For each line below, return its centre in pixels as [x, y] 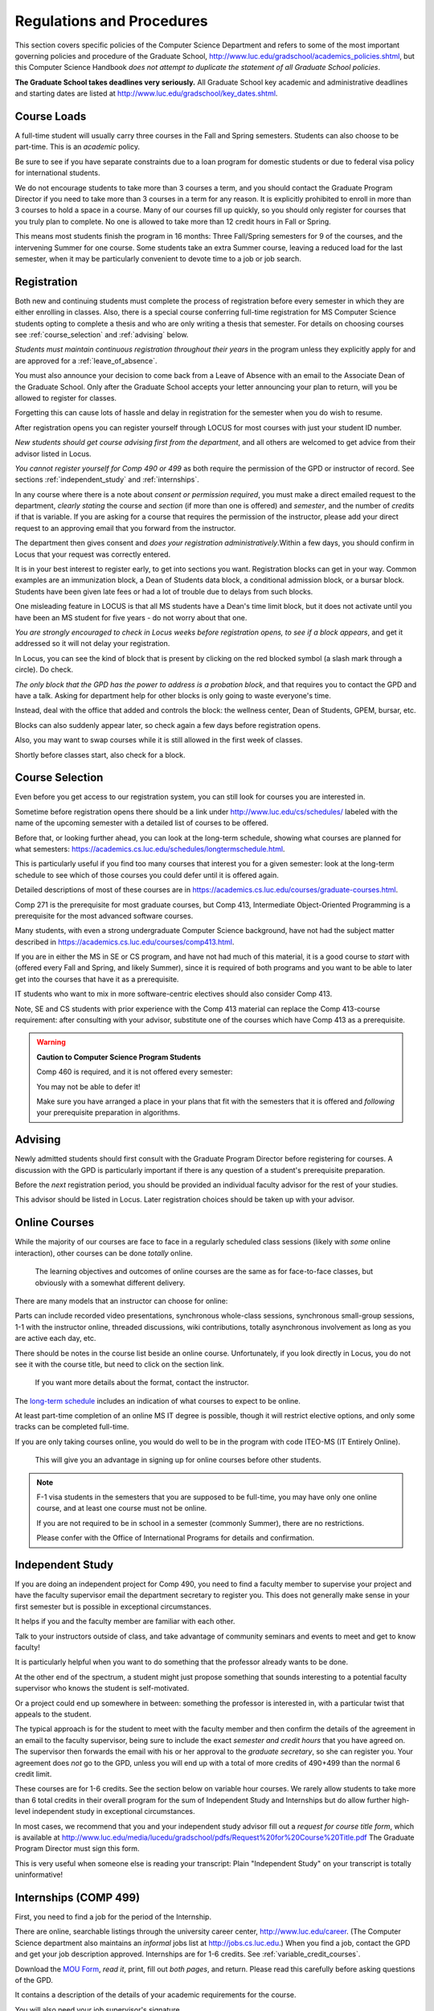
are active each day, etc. [55, 1339]
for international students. [57, 173]
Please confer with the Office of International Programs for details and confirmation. [176, 1538]
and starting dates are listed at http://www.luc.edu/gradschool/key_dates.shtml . [146, 93]
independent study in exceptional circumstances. [114, 1812]
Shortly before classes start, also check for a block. [100, 755]
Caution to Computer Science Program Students [119, 1057]
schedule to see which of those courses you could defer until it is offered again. [147, 875]
